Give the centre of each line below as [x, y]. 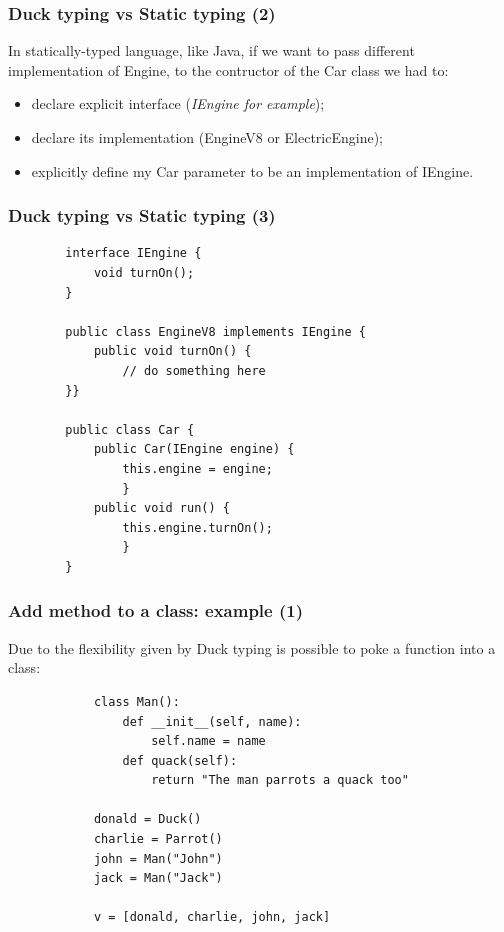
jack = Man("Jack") [158, 878]
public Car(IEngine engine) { [194, 449]
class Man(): [136, 701]
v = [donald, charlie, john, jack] [212, 917]
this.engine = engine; [197, 468]
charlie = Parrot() [158, 839]
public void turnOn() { [172, 351]
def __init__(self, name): [212, 721]
